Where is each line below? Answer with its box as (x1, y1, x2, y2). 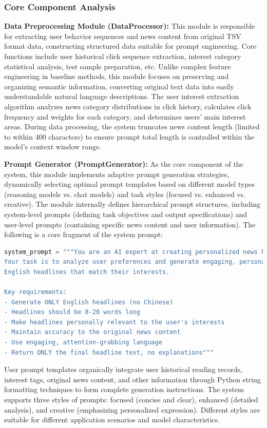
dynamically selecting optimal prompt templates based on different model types (4, 179, 255, 189)
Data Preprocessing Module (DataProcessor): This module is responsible (4, 21, 255, 31)
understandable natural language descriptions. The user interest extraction (4, 91, 239, 102)
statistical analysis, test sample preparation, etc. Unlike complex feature (4, 61, 231, 71)
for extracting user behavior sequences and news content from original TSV (4, 30, 241, 41)
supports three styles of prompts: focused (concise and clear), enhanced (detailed (4, 394, 258, 404)
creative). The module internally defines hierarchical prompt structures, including (4, 199, 261, 209)
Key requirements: (4, 288, 67, 296)
